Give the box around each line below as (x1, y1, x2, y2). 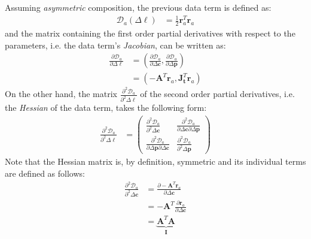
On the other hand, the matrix (5, 87, 117, 100)
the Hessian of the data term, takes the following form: (5, 101, 207, 114)
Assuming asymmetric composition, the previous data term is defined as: (5, 1, 272, 13)
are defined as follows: (5, 167, 85, 180)
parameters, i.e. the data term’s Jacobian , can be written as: (5, 38, 226, 51)
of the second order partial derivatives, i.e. (140, 87, 295, 100)
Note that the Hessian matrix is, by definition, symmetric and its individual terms (5, 155, 306, 168)
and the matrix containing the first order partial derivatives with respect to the (5, 26, 295, 39)
